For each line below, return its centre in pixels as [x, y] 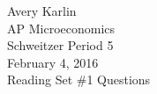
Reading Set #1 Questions [79, 80]
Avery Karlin [42, 11]
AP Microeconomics [61, 28]
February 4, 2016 [53, 62]
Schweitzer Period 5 [60, 45]
